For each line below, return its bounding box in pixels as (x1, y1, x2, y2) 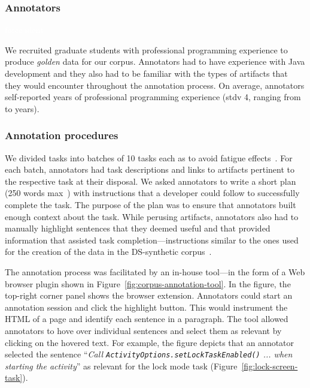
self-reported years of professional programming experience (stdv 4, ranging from (5, 91, 301, 103)
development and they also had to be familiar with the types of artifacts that (5, 67, 288, 79)
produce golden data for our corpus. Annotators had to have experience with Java (5, 55, 305, 68)
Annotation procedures (5, 128, 118, 143)
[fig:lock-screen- (241, 359, 298, 372)
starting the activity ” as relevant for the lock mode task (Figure (5, 359, 238, 372)
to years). (5, 102, 39, 115)
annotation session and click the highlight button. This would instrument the (5, 300, 288, 313)
